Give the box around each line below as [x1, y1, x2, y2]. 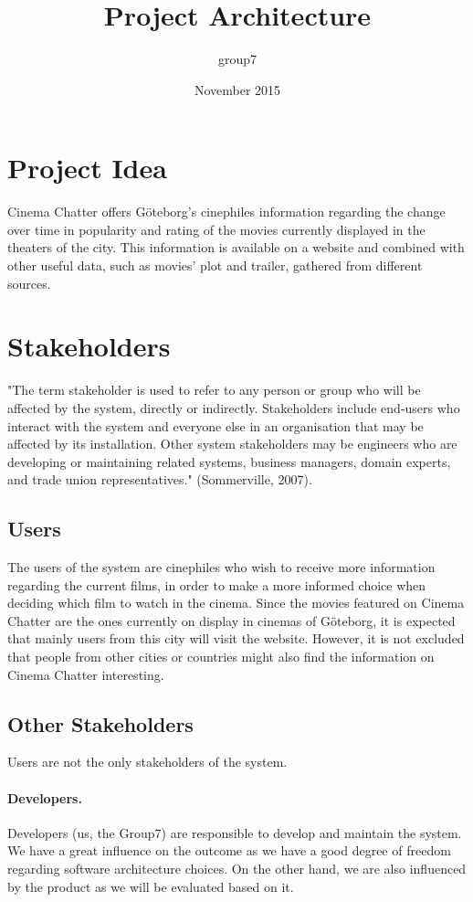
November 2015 [194, 80, 281, 99]
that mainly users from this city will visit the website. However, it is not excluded [7, 629, 465, 648]
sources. [7, 273, 51, 292]
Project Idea [7, 149, 167, 186]
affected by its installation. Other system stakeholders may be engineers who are [7, 434, 457, 453]
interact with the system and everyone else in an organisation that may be [7, 416, 424, 435]
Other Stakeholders [7, 709, 194, 738]
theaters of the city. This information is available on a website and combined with [7, 238, 465, 257]
